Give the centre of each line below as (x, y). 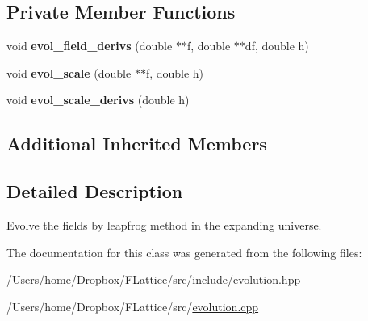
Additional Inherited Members (137, 144)
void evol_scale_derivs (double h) (98, 100)
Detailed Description (95, 191)
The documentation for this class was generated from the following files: (184, 252)
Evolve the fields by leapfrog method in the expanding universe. (164, 224)
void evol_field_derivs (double (90, 46)
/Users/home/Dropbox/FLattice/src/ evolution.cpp (133, 306)
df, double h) (277, 46)
